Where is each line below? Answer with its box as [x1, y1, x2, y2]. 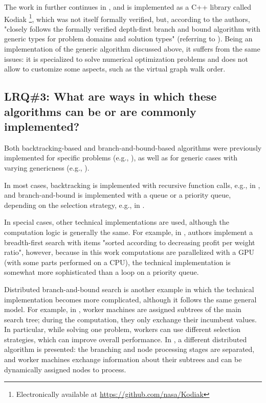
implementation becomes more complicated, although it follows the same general [4, 294, 257, 304]
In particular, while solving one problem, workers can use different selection [4, 324, 241, 335]
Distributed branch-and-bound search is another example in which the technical [4, 283, 254, 294]
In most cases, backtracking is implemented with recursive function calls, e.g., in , [4, 179, 260, 190]
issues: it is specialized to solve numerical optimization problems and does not [4, 53, 249, 64]
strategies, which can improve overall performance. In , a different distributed [4, 334, 247, 344]
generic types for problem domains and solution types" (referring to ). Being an [4, 33, 253, 44]
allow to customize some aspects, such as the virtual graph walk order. [4, 63, 226, 74]
